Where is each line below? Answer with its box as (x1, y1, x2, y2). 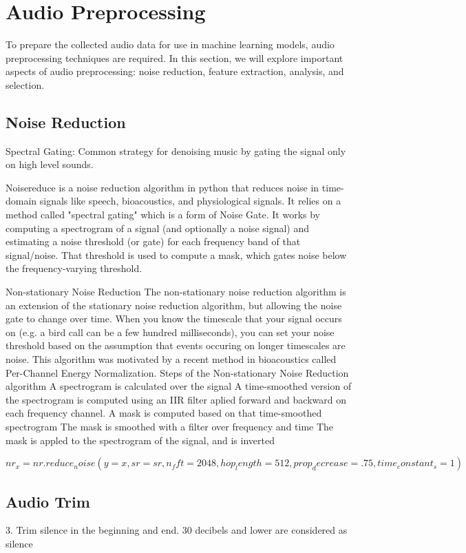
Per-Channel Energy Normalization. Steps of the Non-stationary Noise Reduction (6, 365, 349, 379)
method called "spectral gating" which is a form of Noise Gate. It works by (6, 207, 321, 222)
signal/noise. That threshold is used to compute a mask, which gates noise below (6, 247, 347, 262)
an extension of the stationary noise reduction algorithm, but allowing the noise (6, 298, 342, 312)
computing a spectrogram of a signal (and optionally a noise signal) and (6, 220, 310, 235)
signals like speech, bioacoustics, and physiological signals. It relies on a (39, 194, 341, 208)
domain (6, 194, 37, 208)
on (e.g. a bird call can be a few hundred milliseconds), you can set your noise (6, 324, 335, 339)
